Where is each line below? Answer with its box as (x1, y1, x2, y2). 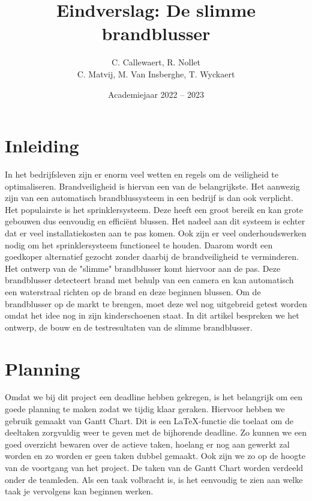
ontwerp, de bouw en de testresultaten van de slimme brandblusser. (5, 320, 253, 333)
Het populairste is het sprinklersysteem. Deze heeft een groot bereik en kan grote (5, 203, 303, 215)
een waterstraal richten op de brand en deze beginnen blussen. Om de (5, 285, 261, 298)
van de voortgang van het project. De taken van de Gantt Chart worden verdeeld (5, 461, 304, 474)
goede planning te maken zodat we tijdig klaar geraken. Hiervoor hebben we (5, 403, 285, 415)
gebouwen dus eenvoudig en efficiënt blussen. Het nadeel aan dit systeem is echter (5, 215, 305, 227)
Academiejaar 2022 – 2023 (108, 88, 204, 100)
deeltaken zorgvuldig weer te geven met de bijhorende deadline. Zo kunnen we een (5, 426, 307, 439)
